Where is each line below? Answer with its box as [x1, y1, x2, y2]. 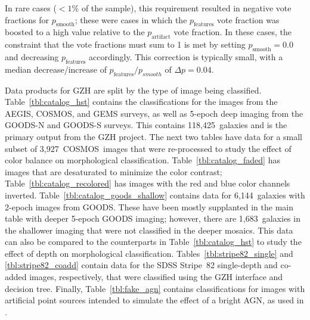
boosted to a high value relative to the [5, 26, 145, 38]
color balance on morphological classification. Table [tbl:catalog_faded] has [5, 154, 280, 166]
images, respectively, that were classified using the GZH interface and [29, 271, 283, 283]
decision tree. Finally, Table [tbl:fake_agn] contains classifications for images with [5, 282, 305, 294]
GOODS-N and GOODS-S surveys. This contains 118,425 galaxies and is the [5, 119, 287, 131]
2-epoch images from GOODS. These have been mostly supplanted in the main [5, 200, 294, 213]
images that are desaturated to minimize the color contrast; [5, 165, 222, 178]
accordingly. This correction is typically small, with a [89, 50, 283, 63]
